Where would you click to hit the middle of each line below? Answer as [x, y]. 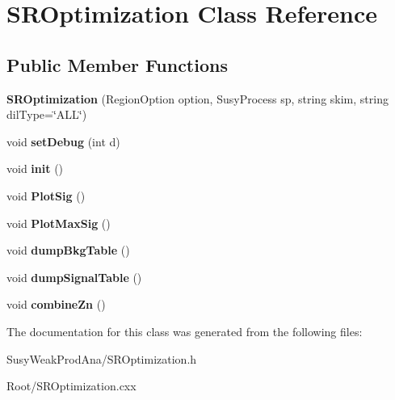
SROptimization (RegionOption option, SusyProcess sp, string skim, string [197, 98]
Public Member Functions [117, 64]
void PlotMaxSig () [59, 223]
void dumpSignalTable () [74, 277]
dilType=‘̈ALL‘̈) [47, 114]
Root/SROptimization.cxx [71, 386]
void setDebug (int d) [63, 141]
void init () [35, 168]
